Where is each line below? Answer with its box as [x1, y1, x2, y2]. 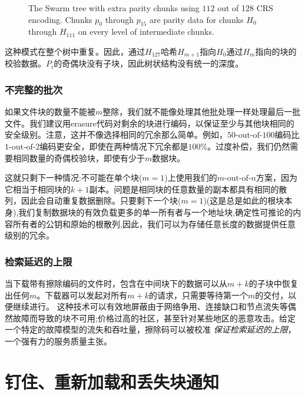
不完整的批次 [5, 82, 63, 97]
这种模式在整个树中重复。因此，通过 [5, 45, 145, 57]
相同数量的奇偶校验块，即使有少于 [12, 151, 145, 164]
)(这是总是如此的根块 [203, 194, 284, 207]
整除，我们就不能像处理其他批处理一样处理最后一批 [102, 105, 301, 118]
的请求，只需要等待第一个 [149, 288, 248, 301]
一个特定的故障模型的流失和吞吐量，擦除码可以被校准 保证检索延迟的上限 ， [5, 323, 296, 336]
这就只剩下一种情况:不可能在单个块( [5, 171, 142, 184]
